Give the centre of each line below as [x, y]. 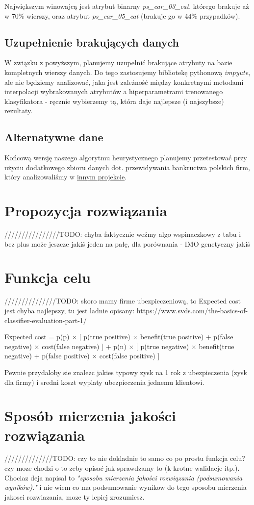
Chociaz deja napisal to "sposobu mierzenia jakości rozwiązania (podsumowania [124, 477]
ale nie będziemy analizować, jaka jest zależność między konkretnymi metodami [124, 82]
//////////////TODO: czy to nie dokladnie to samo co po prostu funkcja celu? [125, 458]
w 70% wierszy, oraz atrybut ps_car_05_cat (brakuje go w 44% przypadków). [122, 15]
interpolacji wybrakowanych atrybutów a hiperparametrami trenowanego [114, 91]
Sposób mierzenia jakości [90, 416]
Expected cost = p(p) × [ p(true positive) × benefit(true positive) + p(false [119, 337]
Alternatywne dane [54, 137]
